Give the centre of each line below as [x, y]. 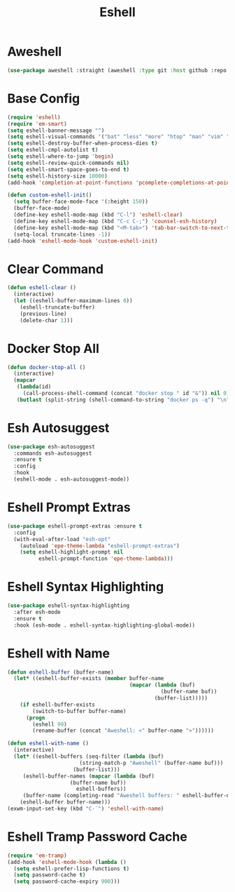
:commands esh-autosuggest [53, 453]
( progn [35, 718]
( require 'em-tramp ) [37, 856]
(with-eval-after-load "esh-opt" [62, 539]
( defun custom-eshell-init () [50, 195]
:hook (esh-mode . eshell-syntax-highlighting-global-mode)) [105, 625]
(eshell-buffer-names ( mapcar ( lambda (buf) [89, 776]
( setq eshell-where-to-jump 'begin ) [60, 157]
